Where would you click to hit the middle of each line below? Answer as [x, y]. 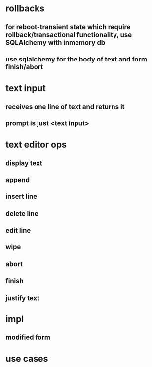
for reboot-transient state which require [68, 27]
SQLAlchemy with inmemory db [56, 42]
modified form [28, 337]
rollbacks [25, 9]
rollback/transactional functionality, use [69, 34]
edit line [18, 230]
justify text [23, 298]
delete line [22, 214]
